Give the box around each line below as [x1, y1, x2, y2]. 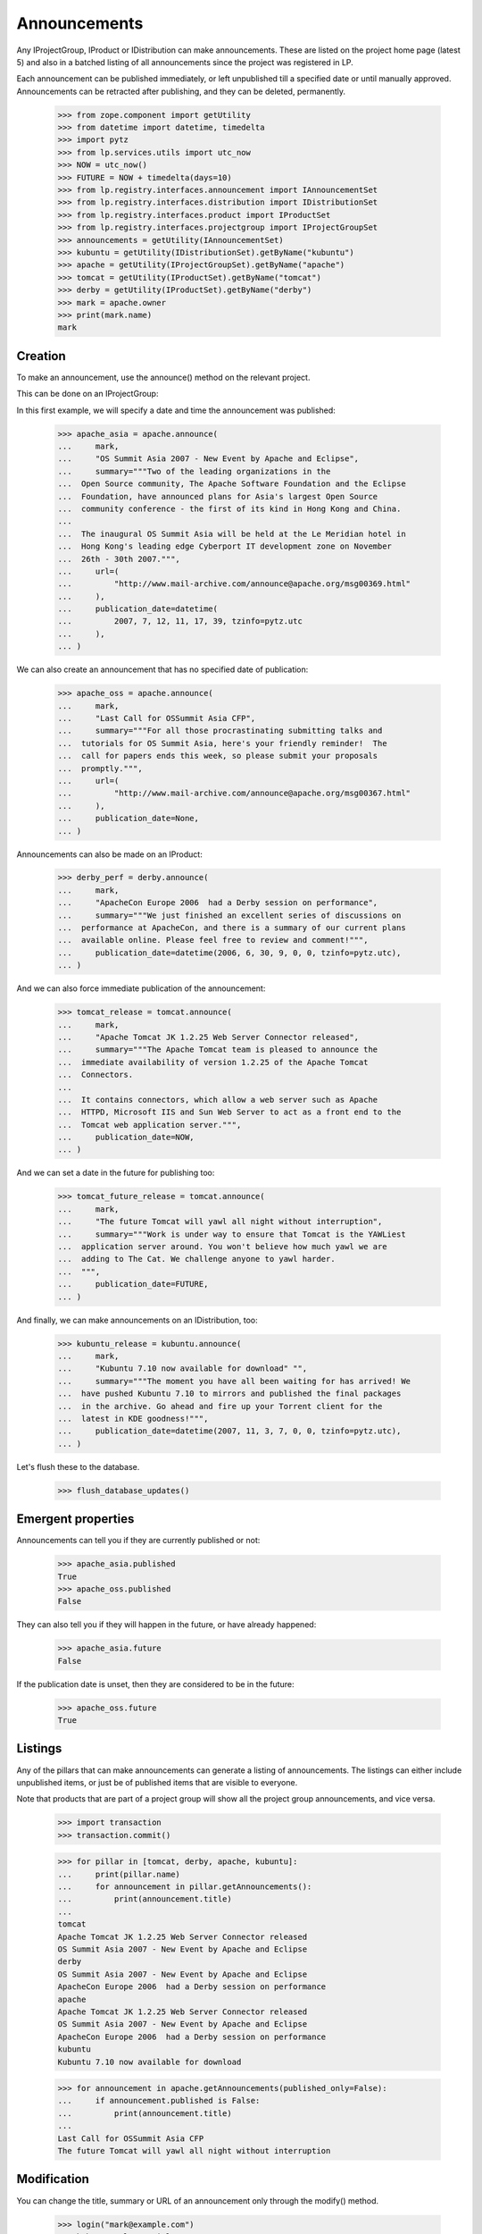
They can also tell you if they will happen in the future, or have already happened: [16, 1619, 317, 1630]
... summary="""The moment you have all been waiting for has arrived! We [57, 1376, 411, 1386]
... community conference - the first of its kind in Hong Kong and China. [57, 503, 402, 514]
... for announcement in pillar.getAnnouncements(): [57, 1882, 312, 1892]
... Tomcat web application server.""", [57, 1120, 242, 1130]
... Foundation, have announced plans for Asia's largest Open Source [57, 491, 378, 501]
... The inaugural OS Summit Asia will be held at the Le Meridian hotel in [57, 528, 406, 539]
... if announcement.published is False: [57, 2095, 261, 2106]
